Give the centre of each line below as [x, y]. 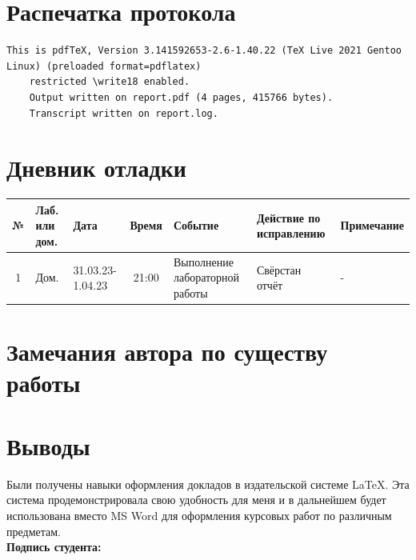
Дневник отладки [96, 168]
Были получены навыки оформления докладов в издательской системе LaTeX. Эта [208, 484]
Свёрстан [279, 269]
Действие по [288, 217]
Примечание [372, 225]
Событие [196, 225]
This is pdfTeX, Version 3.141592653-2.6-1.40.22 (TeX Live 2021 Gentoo [204, 51]
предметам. [34, 531]
